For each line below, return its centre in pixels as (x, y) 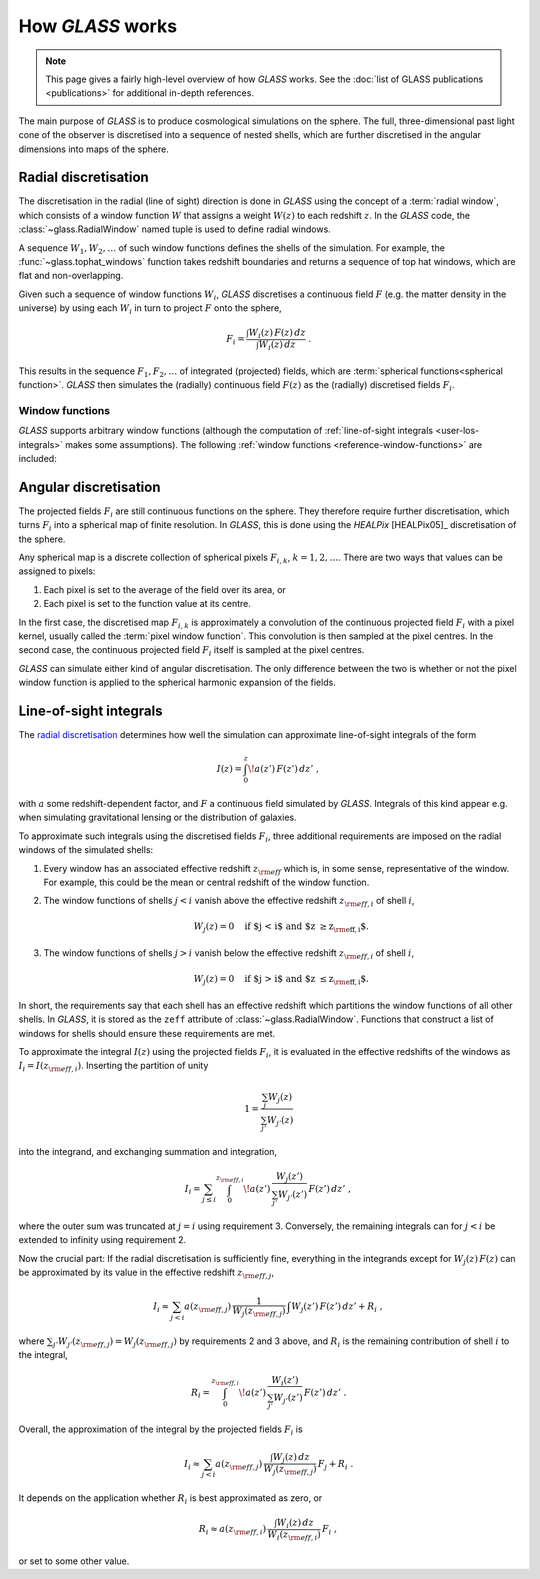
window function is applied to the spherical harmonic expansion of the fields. (177, 682)
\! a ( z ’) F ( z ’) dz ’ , (284, 769)
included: (37, 458)
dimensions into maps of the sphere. (94, 149)
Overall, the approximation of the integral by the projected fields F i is (161, 1430)
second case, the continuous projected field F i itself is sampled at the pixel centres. (191, 651)
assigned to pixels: (57, 571)
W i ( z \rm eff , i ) (294, 1535)
